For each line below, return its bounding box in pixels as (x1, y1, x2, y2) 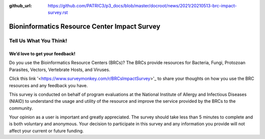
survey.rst (48, 10, 68, 16)
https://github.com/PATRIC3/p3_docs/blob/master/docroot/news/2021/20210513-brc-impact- (48, 3, 237, 8)
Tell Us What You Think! (9, 37, 67, 44)
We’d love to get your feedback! (9, 50, 76, 56)
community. (9, 105, 33, 111)
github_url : (9, 3, 32, 8)
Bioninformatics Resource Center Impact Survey (9, 23, 160, 31)
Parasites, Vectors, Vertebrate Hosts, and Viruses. (9, 67, 110, 72)
